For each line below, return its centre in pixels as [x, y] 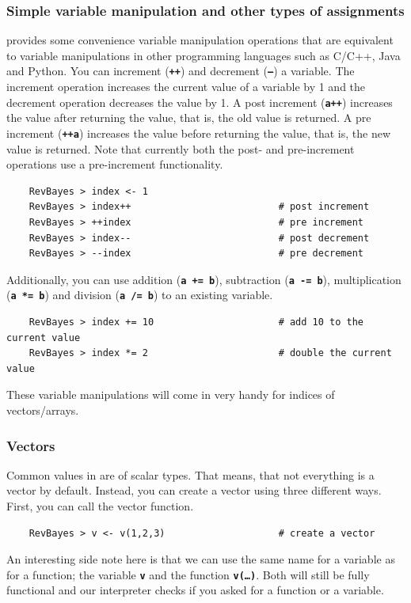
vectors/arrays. [43, 410]
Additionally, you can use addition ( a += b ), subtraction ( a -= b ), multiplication [204, 279]
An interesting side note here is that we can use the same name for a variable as [201, 559]
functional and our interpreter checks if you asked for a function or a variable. [195, 590]
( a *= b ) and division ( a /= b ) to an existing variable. [140, 295]
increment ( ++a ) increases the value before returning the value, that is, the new [199, 133]
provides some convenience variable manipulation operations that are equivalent [200, 40]
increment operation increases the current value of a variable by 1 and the [186, 87]
